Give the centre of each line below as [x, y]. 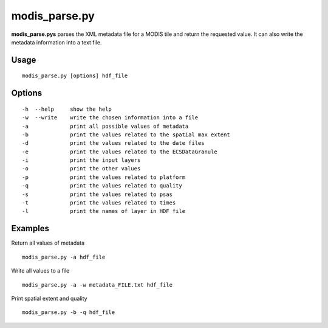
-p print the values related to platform [104, 177]
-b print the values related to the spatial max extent [126, 134]
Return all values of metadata [48, 243]
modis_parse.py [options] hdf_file [75, 76]
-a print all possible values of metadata [105, 126]
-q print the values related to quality [102, 186]
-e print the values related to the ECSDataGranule [120, 152]
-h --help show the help [67, 109]
